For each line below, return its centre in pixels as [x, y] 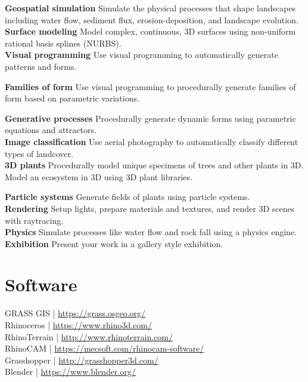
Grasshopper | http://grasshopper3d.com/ [82, 360]
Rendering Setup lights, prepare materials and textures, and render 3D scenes [150, 208]
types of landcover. [39, 153]
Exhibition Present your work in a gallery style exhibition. [114, 243]
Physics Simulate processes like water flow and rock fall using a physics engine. [151, 232]
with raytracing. [34, 220]
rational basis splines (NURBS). [63, 43]
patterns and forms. [41, 66]
